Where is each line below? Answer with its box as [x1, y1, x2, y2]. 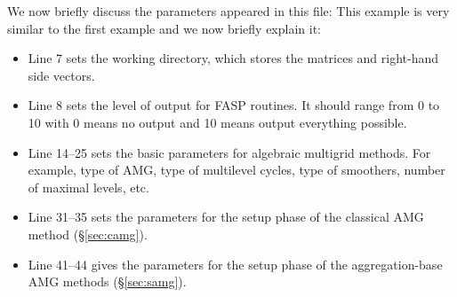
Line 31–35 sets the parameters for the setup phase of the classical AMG [28, 207, 424, 226]
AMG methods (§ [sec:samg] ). [28, 272, 187, 291]
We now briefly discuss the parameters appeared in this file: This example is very [7, 2, 450, 20]
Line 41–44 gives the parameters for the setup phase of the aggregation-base [28, 254, 443, 273]
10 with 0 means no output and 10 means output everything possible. [28, 113, 407, 131]
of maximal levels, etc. [28, 177, 149, 196]
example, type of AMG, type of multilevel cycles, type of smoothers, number [28, 160, 445, 179]
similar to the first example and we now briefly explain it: [7, 19, 321, 37]
